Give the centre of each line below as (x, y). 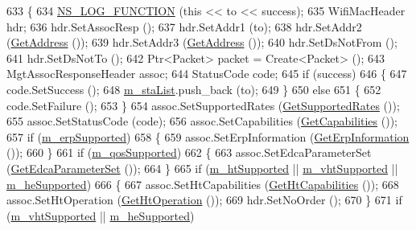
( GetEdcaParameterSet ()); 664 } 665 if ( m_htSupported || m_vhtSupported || (202, 168)
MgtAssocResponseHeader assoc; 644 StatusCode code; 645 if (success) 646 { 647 (207, 74)
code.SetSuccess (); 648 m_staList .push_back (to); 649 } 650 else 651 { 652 (194, 89)
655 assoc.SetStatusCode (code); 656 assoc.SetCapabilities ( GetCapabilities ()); (202, 121)
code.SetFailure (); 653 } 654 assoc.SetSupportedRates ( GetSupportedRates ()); (203, 105)
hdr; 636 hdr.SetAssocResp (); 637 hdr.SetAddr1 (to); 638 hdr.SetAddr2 (184, 26)
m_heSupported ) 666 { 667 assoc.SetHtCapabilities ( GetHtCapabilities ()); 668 (203, 184)
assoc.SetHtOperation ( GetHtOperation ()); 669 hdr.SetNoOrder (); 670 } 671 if (204, 200)
